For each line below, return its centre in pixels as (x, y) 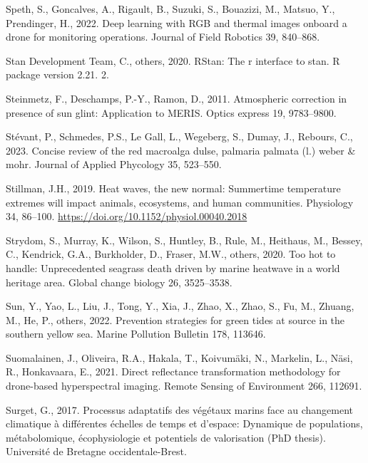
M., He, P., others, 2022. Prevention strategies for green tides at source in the (175, 319)
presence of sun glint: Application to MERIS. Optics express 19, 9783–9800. (171, 112)
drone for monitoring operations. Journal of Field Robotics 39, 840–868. (163, 37)
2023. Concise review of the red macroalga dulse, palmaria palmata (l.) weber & (181, 150)
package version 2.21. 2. (57, 74)
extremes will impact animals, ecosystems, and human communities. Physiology (180, 202)
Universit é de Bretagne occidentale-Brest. (96, 451)
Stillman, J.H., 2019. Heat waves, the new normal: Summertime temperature (173, 188)
